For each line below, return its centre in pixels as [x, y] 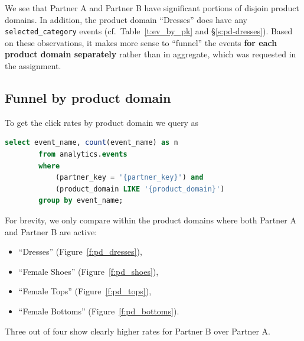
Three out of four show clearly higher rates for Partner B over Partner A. [138, 331]
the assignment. [33, 66]
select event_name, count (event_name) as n [91, 143]
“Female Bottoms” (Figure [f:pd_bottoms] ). [99, 311]
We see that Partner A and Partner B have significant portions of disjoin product [152, 8]
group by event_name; [81, 201]
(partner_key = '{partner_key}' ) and [129, 178]
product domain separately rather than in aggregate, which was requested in [151, 54]
